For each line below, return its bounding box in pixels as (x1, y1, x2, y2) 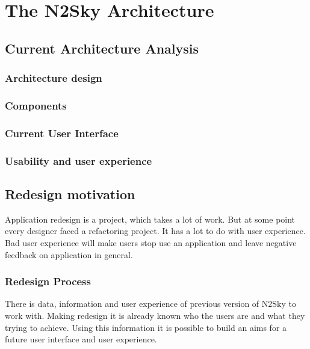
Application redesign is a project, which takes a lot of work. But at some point (5, 212, 296, 225)
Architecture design (5, 70, 102, 85)
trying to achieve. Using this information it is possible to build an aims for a (5, 321, 287, 333)
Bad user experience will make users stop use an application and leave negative (5, 236, 297, 249)
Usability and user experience (5, 153, 152, 168)
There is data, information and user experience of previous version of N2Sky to (5, 297, 296, 310)
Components (5, 97, 67, 113)
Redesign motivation (5, 184, 135, 203)
